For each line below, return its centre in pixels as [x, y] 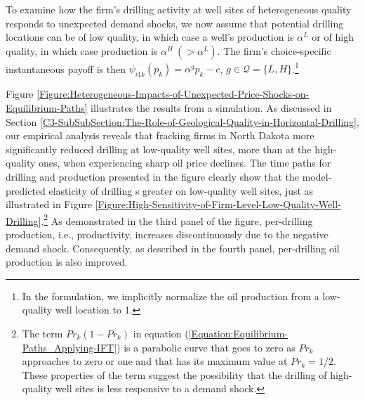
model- [317, 176]
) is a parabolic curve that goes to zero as [206, 347]
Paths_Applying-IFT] [69, 347]
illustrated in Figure [49, 204]
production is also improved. [67, 262]
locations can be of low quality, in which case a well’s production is [150, 37]
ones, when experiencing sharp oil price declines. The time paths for [185, 163]
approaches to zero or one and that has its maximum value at [155, 361]
